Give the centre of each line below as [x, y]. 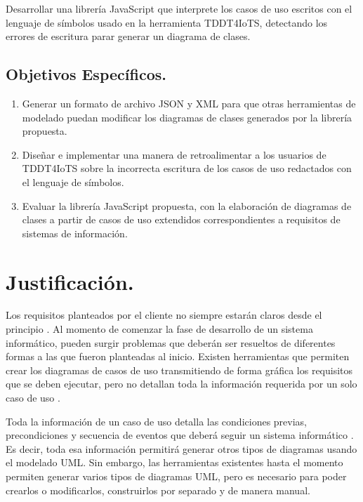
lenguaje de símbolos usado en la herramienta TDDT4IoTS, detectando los [167, 22]
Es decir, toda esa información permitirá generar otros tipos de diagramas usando [181, 448]
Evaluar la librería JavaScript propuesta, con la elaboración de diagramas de [187, 205]
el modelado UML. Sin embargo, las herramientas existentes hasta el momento [174, 462]
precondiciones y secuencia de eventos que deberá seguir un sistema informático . [180, 435]
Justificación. [70, 281]
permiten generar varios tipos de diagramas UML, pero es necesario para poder [176, 476]
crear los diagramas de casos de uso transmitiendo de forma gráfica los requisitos [179, 370]
